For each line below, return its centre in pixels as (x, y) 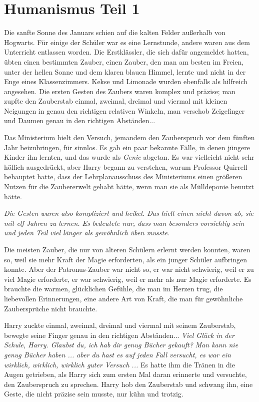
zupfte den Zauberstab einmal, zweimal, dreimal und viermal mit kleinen (116, 101)
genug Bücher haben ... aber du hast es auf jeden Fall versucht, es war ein (117, 354)
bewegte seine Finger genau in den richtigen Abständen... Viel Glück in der (119, 335)
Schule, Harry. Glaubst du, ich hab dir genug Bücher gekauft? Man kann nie (121, 345)
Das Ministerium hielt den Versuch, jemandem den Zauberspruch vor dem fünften (129, 137)
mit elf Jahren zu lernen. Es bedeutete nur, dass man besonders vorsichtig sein (124, 223)
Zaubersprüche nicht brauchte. (51, 308)
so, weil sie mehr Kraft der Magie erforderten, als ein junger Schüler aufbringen (125, 259)
